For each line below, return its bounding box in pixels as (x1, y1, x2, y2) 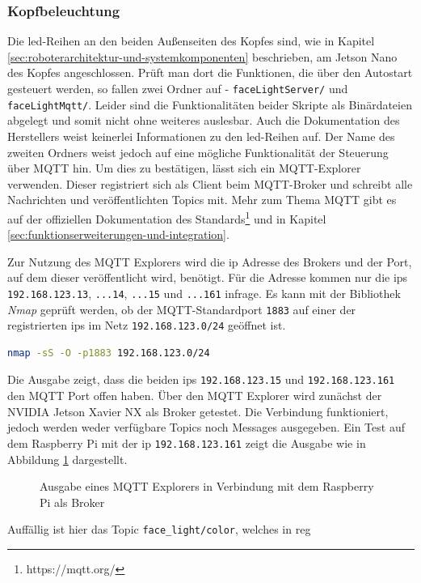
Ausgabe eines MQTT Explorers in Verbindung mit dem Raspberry (40, 478, 374, 495)
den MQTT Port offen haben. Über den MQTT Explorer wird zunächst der (7, 387, 382, 404)
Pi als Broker (40, 493, 105, 510)
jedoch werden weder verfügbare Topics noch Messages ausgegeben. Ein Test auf (7, 419, 405, 436)
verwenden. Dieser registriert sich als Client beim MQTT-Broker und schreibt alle (7, 175, 413, 192)
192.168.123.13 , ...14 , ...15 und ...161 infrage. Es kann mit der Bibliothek (7, 284, 401, 301)
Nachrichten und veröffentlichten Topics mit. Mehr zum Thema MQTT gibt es (7, 191, 397, 208)
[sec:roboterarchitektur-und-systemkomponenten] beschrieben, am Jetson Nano (7, 48, 398, 65)
